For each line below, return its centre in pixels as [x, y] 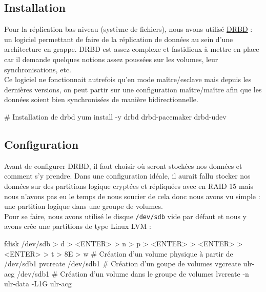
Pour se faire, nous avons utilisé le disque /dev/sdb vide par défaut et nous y [126, 216]
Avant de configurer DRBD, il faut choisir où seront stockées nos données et [123, 166]
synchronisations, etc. [38, 69]
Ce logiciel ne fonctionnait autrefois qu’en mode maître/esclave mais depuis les [128, 79]
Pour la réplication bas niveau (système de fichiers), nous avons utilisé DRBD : [128, 29]
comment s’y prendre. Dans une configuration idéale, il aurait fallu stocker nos [127, 176]
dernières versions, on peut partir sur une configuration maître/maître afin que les [133, 89]
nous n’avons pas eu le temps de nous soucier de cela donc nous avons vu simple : [132, 196]
